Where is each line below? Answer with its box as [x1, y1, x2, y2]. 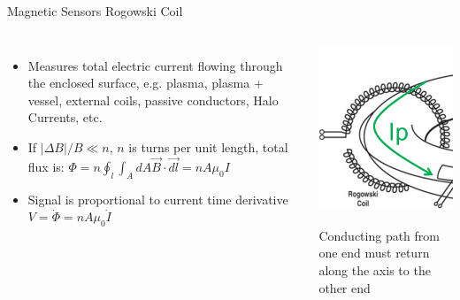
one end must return [318, 243, 430, 262]
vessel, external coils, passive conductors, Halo [27, 90, 279, 109]
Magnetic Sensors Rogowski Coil [7, 2, 183, 19]
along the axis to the [318, 260, 431, 279]
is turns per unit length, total [128, 137, 288, 156]
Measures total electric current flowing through [27, 56, 283, 74]
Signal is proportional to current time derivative [27, 189, 288, 208]
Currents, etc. [27, 108, 103, 127]
